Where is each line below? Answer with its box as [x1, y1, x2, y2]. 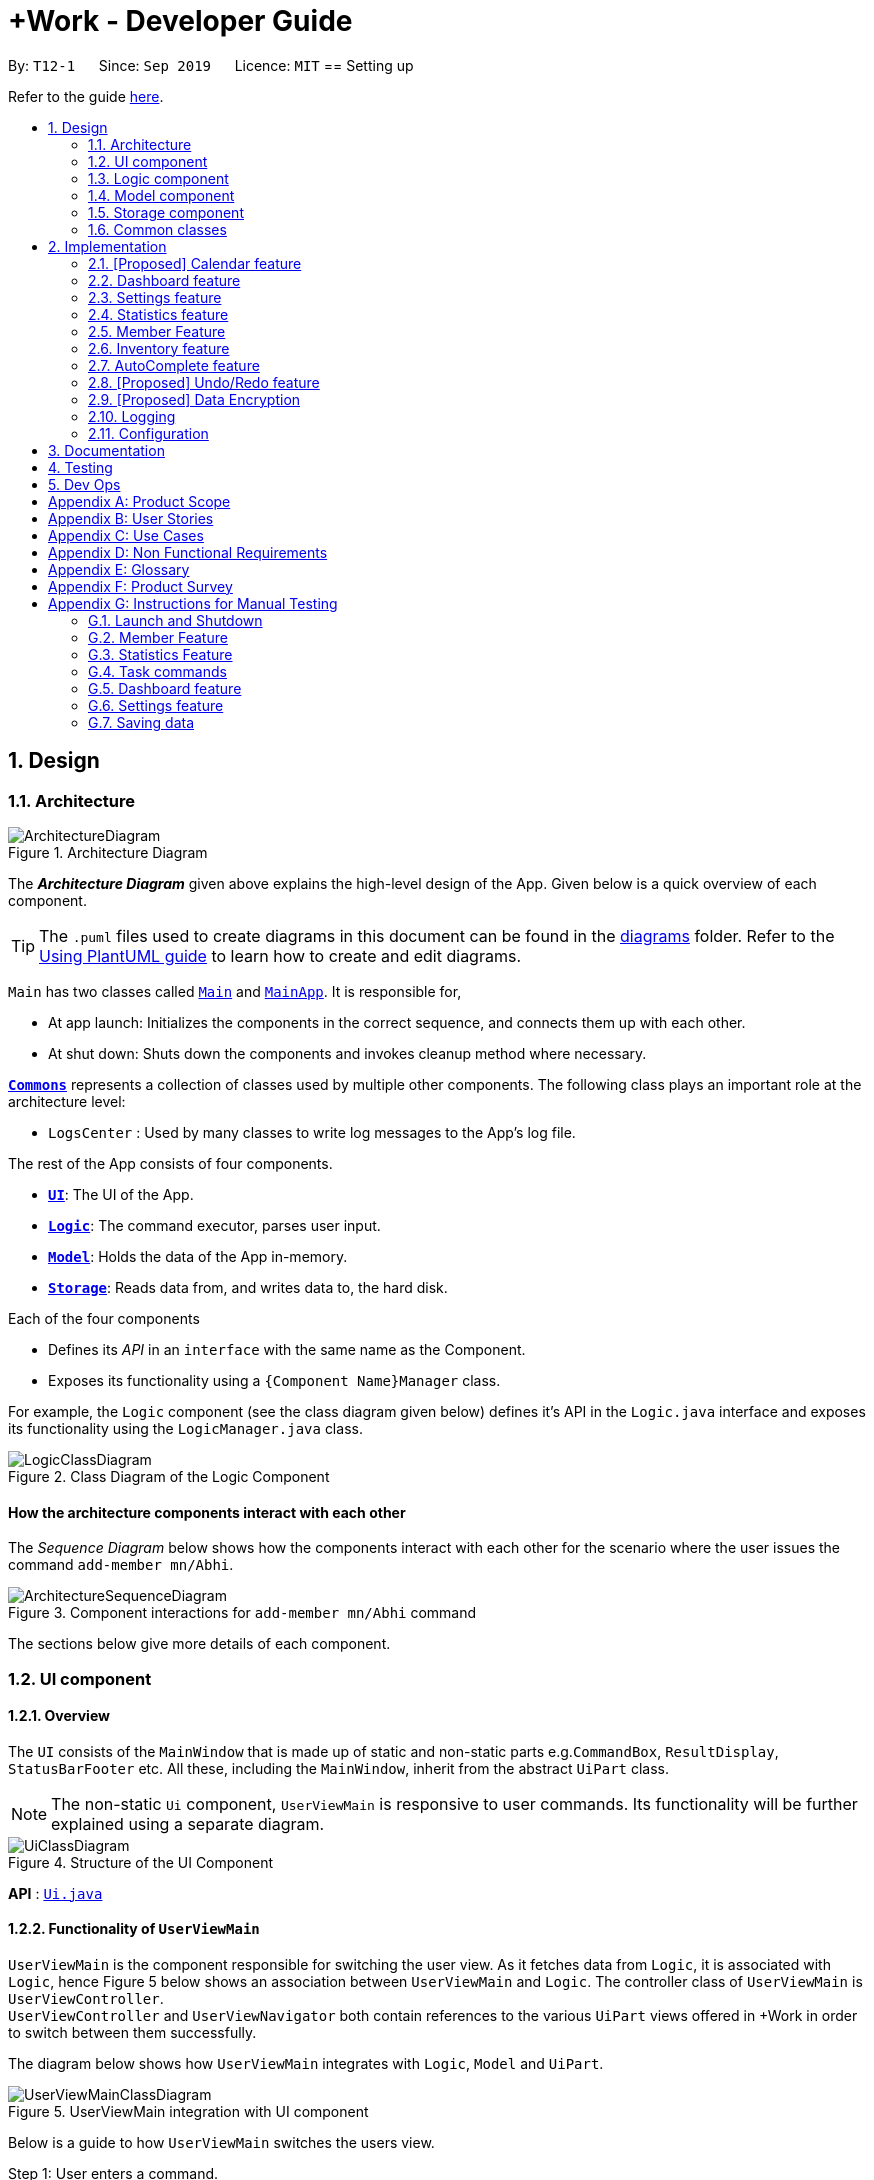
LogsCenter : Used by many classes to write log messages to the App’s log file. [48, 1123, 576, 1141]
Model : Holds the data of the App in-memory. [48, 1247, 348, 1265]
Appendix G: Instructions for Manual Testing [48, 594, 338, 612]
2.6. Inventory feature [88, 339, 230, 357]
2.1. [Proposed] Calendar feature [88, 254, 302, 272]
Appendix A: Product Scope [48, 492, 231, 510]
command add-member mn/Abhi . [8, 1556, 234, 1574]
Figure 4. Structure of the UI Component [8, 1853, 274, 1871]
